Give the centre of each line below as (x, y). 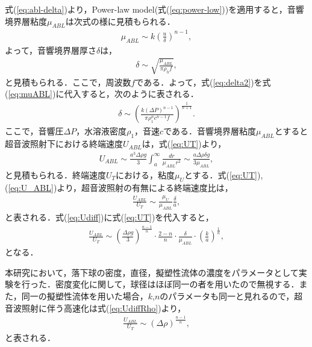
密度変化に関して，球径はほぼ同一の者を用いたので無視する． (177, 284)
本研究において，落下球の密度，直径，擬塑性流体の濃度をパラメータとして (152, 272)
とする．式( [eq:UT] (221, 174)
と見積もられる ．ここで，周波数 (68, 82)
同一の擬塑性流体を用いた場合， (85, 296)
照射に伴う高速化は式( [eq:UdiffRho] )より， (104, 308)
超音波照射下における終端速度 (64, 144)
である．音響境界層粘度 (210, 131)
